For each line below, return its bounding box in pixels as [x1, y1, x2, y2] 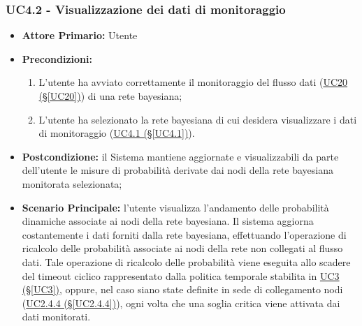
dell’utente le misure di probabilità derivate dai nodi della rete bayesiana [22, 163, 334, 177]
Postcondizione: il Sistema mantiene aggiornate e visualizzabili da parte [22, 149, 339, 163]
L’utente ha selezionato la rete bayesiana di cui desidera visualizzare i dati [38, 112, 357, 126]
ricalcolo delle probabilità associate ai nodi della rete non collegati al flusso [22, 241, 343, 255]
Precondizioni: [22, 51, 92, 66]
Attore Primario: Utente [22, 28, 138, 43]
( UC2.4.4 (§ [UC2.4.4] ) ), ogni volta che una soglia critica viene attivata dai [22, 295, 340, 310]
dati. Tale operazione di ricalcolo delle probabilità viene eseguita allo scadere [22, 254, 351, 269]
